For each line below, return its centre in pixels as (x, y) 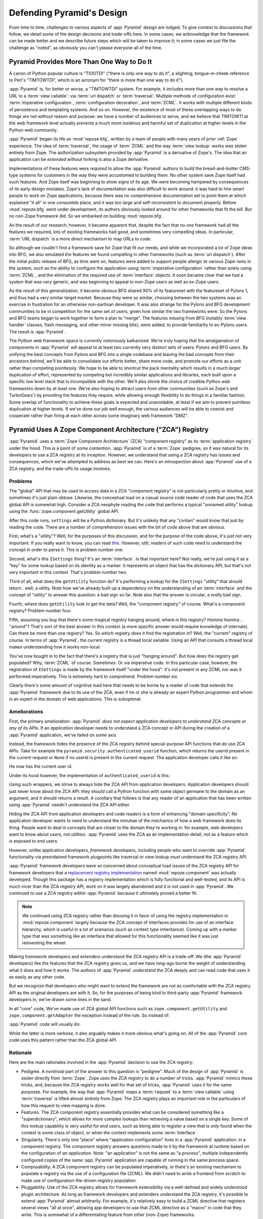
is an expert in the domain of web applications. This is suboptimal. (75, 699)
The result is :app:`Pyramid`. (37, 332)
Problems (21, 481)
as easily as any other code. (37, 977)
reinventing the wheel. (44, 943)
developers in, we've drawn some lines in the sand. (60, 1000)
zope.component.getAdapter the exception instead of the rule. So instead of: (89, 1015)
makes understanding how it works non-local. (55, 647)
